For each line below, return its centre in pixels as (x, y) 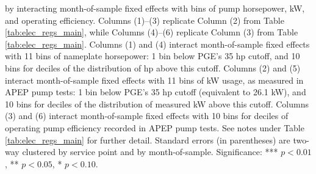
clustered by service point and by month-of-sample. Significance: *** (150, 152)
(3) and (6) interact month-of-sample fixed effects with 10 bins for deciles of (147, 116)
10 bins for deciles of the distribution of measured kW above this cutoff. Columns (157, 103)
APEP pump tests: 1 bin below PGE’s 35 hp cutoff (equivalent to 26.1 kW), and (156, 92)
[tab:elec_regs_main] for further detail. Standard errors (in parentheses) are (148, 140)
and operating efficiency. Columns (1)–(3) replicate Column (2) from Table (145, 20)
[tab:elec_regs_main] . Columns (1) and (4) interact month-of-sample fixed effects (157, 44)
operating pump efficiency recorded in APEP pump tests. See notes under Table (155, 127)
